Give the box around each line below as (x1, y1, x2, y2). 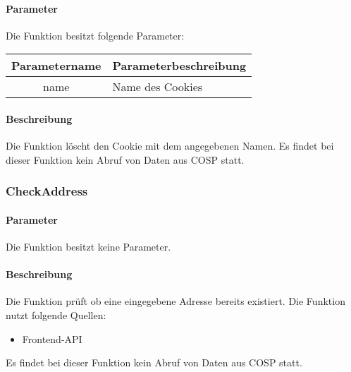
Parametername (11, 57, 101, 74)
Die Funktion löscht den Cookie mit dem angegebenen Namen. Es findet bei (6, 138, 334, 153)
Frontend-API (22, 331, 82, 346)
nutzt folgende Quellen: (6, 308, 106, 322)
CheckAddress (6, 182, 88, 200)
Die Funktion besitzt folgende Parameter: (6, 28, 185, 42)
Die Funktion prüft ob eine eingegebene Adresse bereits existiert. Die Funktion (6, 294, 345, 308)
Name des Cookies (112, 78, 203, 95)
